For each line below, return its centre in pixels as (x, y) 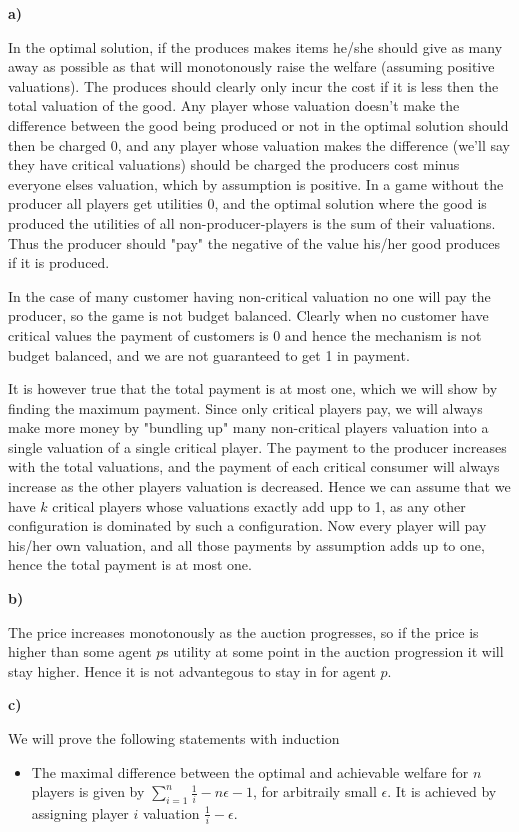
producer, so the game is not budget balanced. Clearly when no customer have (248, 315)
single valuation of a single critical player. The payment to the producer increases (257, 446)
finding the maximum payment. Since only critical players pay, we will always (245, 407)
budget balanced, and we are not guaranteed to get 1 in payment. (209, 354)
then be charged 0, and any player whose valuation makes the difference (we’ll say (259, 144)
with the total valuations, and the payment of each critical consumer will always (254, 466)
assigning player (80, 812)
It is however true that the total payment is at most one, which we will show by (253, 388)
